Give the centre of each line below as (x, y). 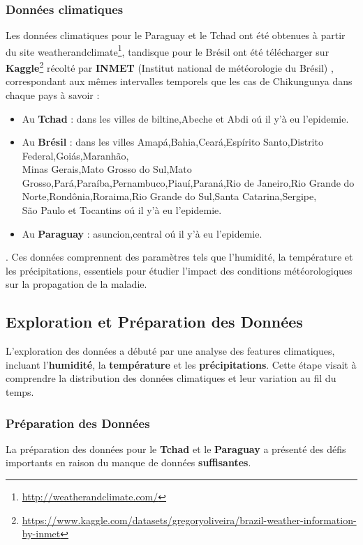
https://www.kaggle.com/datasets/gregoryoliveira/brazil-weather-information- (189, 520)
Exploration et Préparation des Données (154, 322)
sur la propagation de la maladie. (76, 284)
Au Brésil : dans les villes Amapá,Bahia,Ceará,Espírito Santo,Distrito (172, 142)
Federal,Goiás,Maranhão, (75, 155)
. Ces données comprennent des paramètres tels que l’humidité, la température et (179, 257)
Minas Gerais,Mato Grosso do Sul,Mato (107, 169)
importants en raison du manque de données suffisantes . (128, 462)
